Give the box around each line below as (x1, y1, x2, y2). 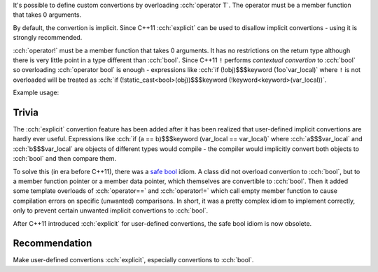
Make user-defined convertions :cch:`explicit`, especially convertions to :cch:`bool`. (13, 256, 254, 264)
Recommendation (13, 238, 92, 250)
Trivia (13, 106, 38, 118)
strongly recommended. (13, 34, 83, 42)
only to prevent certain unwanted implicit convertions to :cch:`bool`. (13, 206, 209, 215)
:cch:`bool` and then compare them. (13, 155, 117, 163)
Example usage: (13, 88, 59, 97)
